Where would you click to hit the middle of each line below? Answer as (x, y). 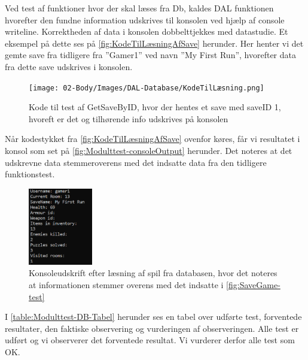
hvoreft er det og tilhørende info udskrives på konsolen (129, 118)
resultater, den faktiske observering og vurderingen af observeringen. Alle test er (152, 328)
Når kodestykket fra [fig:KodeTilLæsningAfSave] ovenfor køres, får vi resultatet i (153, 139)
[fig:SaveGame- (253, 284)
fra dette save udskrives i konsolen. (69, 66)
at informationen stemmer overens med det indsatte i (126, 284)
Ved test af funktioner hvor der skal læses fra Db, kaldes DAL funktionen (139, 8)
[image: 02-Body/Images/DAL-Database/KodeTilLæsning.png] (147, 88)
